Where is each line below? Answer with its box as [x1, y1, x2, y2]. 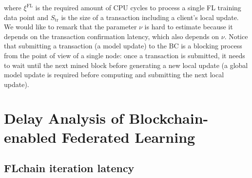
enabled [4, 127, 57, 147]
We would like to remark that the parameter [4, 22, 137, 32]
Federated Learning [61, 127, 195, 147]
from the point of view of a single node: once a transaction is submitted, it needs [4, 50, 245, 60]
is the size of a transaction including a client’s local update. [61, 12, 239, 22]
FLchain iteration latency [4, 160, 135, 176]
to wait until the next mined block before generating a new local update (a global [4, 60, 248, 70]
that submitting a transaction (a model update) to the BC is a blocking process [4, 41, 242, 51]
